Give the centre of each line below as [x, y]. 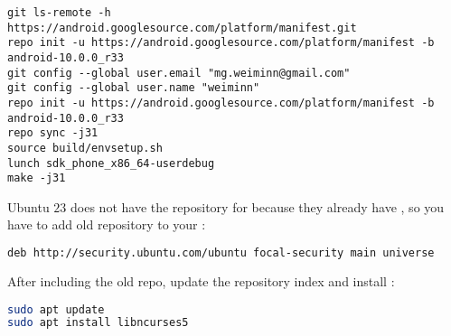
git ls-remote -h [59, 13]
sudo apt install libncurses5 [98, 323]
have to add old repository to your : [107, 224]
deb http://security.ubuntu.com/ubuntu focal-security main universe [221, 253]
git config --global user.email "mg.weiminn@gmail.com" [179, 73]
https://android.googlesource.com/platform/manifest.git [182, 28]
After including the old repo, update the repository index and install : [201, 280]
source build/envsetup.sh [85, 148]
